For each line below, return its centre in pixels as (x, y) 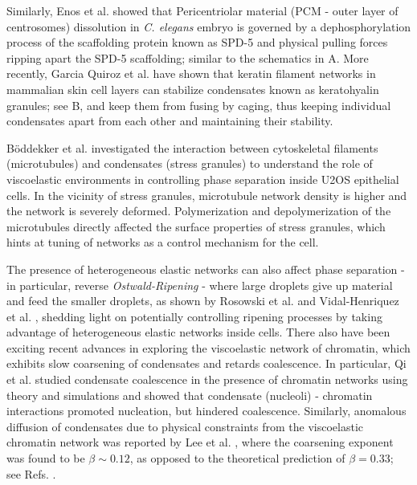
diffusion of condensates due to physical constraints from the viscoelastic (185, 426)
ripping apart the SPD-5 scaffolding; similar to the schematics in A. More (188, 57)
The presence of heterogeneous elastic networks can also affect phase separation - (206, 269)
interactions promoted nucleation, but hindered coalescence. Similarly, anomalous (206, 411)
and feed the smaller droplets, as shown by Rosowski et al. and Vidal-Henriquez (203, 301)
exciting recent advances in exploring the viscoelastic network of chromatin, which (208, 347)
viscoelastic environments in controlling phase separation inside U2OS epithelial (203, 179)
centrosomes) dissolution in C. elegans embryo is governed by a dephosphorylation (209, 26)
